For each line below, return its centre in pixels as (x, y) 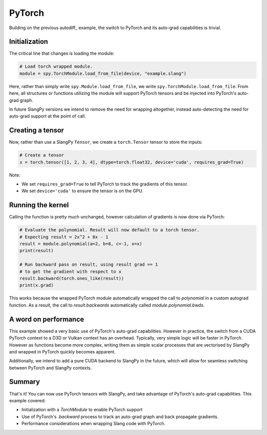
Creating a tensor (37, 130)
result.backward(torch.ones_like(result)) (72, 279)
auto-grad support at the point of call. (47, 116)
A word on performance (46, 319)
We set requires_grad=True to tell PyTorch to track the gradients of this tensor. (105, 184)
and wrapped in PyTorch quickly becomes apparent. (62, 351)
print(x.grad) (37, 285)
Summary (24, 382)
